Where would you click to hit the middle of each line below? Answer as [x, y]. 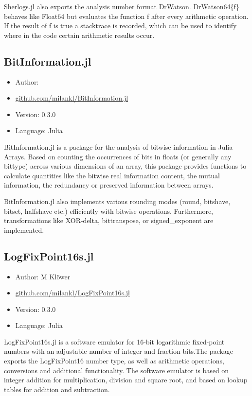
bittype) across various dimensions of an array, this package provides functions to [125, 166]
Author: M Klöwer [43, 276]
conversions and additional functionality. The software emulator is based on [117, 370]
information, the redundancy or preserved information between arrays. [109, 185]
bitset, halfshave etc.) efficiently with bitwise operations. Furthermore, [108, 211]
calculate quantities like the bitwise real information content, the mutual [112, 175]
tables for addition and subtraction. [57, 389]
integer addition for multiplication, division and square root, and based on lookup [126, 380]
